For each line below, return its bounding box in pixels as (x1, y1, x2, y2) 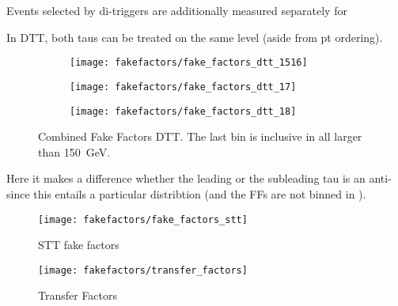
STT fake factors (38, 236, 119, 253)
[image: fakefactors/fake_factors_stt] (38, 213, 248, 225)
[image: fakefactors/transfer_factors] (38, 264, 248, 276)
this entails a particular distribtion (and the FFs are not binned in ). (33, 185, 366, 202)
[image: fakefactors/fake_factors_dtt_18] (70, 105, 297, 117)
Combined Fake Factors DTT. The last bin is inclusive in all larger (38, 128, 362, 145)
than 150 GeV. (38, 143, 111, 160)
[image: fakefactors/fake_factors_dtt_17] (70, 81, 297, 93)
